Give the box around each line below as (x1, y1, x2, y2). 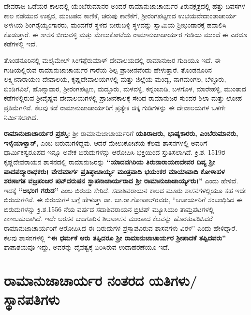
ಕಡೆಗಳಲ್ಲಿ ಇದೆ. (4, 39, 37, 49)
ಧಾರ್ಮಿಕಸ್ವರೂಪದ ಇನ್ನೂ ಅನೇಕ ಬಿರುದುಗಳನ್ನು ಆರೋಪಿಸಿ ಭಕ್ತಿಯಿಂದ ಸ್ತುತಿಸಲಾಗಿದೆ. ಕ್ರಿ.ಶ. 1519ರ (4, 147, 225, 157)
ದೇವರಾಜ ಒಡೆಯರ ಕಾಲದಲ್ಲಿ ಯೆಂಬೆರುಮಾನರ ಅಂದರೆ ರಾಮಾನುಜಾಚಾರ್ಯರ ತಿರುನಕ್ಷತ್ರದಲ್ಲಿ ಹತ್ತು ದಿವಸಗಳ (4, 1, 246, 11)
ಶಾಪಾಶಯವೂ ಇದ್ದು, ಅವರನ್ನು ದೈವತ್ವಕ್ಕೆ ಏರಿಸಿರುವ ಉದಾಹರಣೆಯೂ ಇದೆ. (4, 242, 170, 252)
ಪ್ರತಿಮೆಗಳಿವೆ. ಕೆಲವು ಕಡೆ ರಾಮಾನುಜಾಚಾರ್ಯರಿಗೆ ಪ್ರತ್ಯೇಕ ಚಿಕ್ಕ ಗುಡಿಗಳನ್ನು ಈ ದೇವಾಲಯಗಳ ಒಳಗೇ (4, 102, 226, 112)
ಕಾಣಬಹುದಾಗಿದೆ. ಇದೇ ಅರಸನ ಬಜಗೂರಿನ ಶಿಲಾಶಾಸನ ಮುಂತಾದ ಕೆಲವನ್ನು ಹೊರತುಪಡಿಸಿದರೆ (4, 213, 213, 224)
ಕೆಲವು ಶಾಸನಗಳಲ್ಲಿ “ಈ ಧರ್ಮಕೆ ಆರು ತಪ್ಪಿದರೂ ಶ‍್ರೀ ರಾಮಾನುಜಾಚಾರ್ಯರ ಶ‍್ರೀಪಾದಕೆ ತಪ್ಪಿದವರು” (4, 232, 226, 242)
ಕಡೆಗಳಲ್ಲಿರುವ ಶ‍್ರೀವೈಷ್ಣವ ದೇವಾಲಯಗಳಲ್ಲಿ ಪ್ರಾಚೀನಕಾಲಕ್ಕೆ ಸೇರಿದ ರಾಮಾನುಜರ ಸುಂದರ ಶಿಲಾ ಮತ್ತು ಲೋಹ (4, 93, 242, 103)
